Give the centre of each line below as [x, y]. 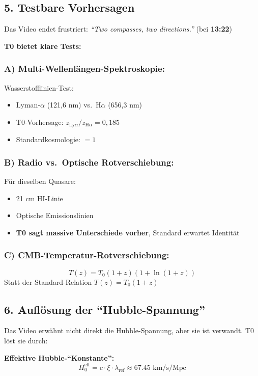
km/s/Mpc [169, 368]
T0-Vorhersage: [40, 122]
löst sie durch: [26, 341]
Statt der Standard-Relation [48, 281]
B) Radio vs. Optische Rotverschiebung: [89, 162]
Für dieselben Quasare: [40, 181]
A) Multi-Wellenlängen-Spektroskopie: [84, 69]
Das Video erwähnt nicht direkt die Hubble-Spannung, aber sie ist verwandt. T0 [129, 330]
